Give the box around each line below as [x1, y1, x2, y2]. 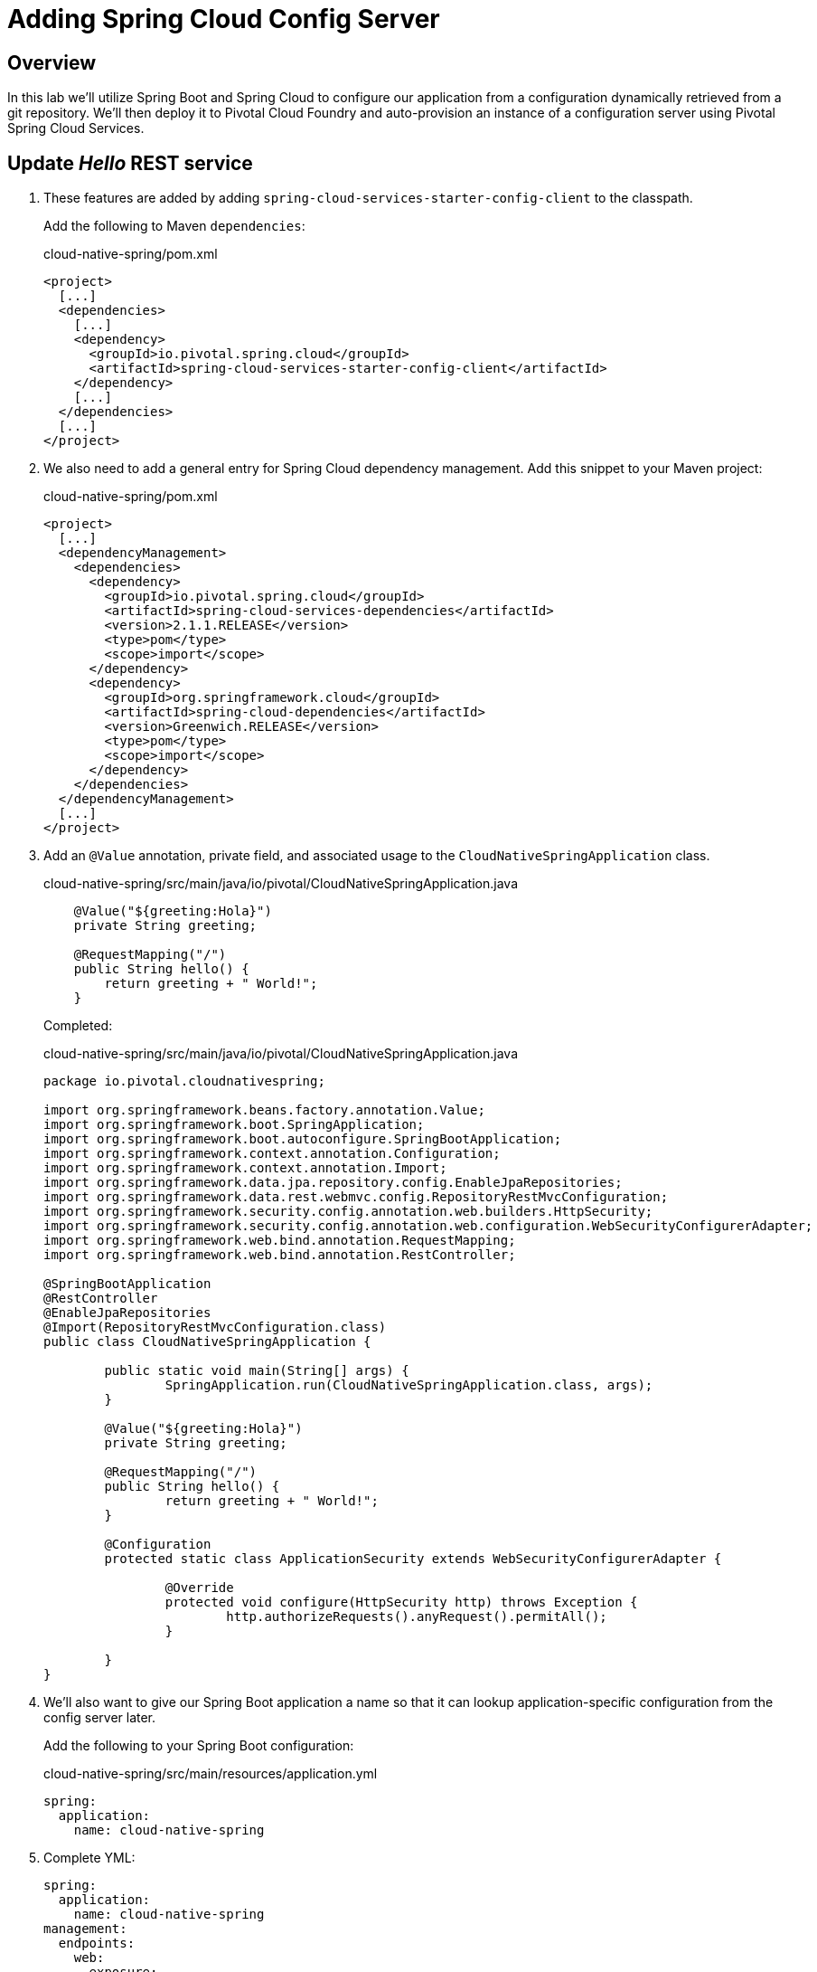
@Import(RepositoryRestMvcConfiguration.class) [43, 1320, 387, 1335]
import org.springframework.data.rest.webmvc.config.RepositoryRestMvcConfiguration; [43, 1190, 669, 1205]
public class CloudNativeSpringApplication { [43, 1334, 371, 1350]
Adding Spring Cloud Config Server [7, 4, 440, 34]
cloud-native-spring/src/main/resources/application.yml [43, 1766, 378, 1782]
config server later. [43, 1710, 156, 1726]
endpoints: [58, 1936, 136, 1951]
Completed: [43, 1018, 113, 1034]
